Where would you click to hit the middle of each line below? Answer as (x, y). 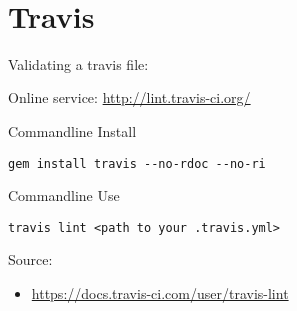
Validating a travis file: (78, 63)
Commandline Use (64, 195)
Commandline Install (72, 130)
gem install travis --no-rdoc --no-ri (137, 163)
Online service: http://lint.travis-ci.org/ (129, 97)
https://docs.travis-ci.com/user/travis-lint (160, 293)
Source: (30, 259)
